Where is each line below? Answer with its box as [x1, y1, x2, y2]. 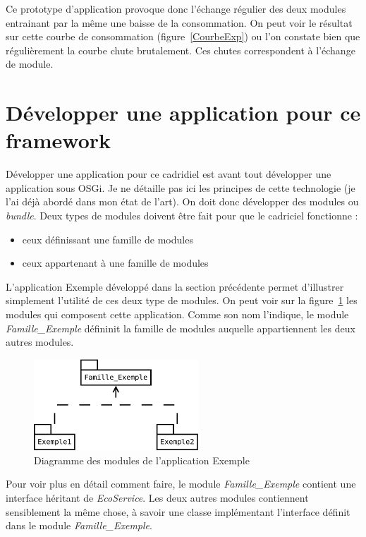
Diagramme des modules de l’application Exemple [34, 452, 250, 467]
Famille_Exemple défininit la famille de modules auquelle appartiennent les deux [6, 320, 355, 335]
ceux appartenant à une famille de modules [22, 255, 209, 270]
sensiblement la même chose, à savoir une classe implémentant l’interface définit [6, 504, 350, 519]
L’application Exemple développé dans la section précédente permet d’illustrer [6, 279, 344, 294]
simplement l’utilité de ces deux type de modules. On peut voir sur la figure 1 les [6, 293, 358, 308]
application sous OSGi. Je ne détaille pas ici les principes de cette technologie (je [6, 180, 355, 195]
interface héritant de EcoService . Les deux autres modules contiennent [6, 490, 309, 505]
